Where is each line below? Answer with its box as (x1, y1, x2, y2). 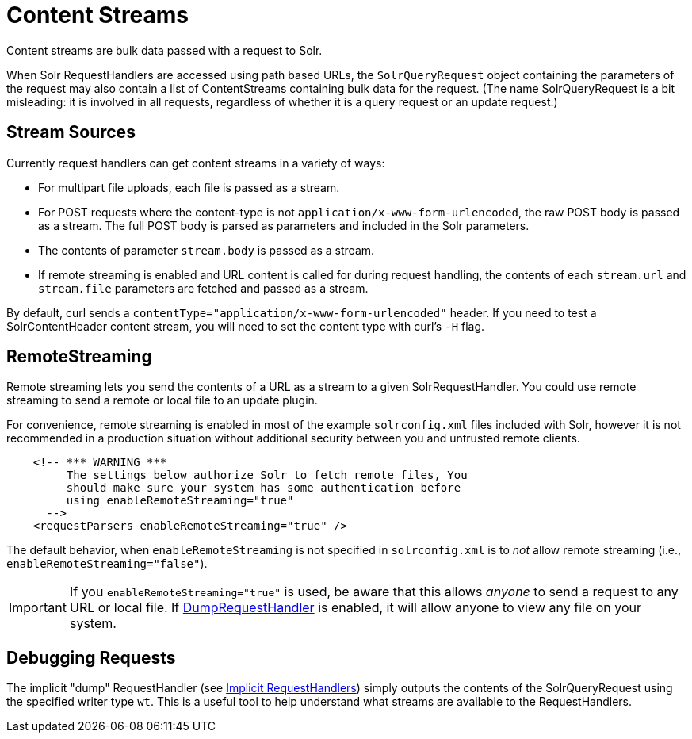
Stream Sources (6, 122, 136, 143)
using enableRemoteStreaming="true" (66, 494, 294, 507)
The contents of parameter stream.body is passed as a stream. (38, 243, 375, 257)
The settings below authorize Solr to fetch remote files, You (66, 469, 468, 482)
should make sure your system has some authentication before (66, 481, 461, 495)
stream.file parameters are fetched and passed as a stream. (38, 281, 369, 295)
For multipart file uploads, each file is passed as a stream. (38, 180, 340, 194)
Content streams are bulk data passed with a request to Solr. (6, 43, 323, 57)
